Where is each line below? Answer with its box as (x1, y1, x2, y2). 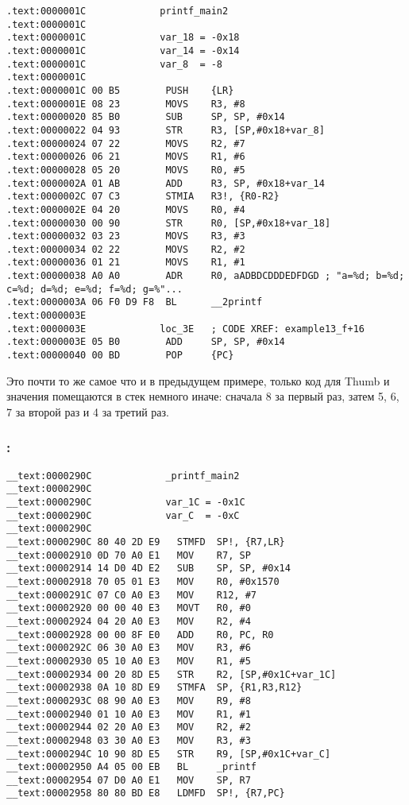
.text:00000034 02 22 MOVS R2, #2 (6, 243, 245, 255)
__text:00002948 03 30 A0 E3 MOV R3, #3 (6, 734, 251, 746)
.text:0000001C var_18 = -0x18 (6, 32, 240, 44)
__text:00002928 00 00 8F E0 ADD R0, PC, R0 (6, 629, 274, 641)
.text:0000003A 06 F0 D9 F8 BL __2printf (6, 296, 263, 308)
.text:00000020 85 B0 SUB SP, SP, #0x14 (6, 111, 285, 123)
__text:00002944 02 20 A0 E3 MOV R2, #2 (6, 722, 251, 733)
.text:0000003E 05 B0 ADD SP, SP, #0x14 (6, 336, 285, 348)
